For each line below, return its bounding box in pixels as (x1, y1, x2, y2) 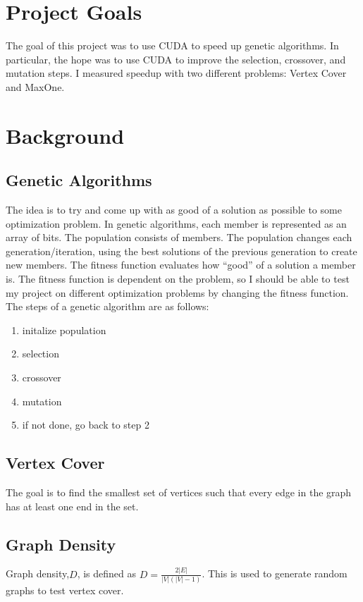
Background (6, 121, 125, 149)
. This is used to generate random (202, 566, 347, 581)
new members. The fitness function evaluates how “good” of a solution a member (6, 257, 356, 272)
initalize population (22, 322, 106, 337)
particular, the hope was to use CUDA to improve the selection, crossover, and (6, 51, 346, 66)
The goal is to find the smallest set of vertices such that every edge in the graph (6, 485, 352, 499)
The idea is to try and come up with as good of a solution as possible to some (6, 202, 342, 217)
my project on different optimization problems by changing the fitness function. (6, 285, 349, 300)
